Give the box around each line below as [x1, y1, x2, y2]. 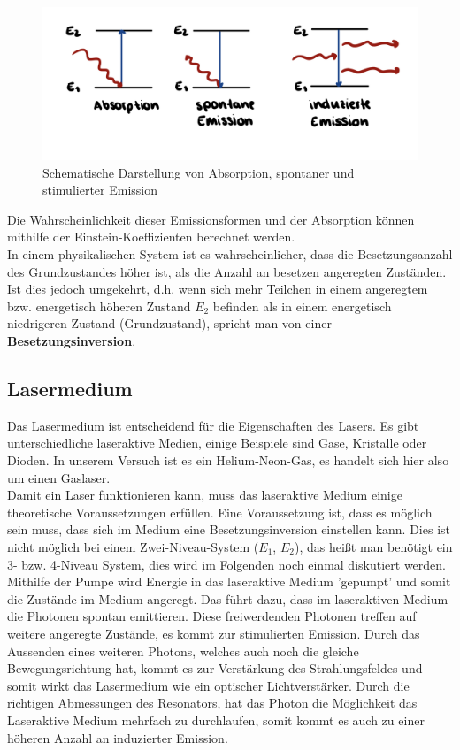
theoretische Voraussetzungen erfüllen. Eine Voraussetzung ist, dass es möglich [7, 502, 433, 521]
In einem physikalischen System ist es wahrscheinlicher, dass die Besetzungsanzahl [7, 245, 453, 264]
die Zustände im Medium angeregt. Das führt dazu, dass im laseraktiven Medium [7, 589, 448, 608]
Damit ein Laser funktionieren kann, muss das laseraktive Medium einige [7, 486, 402, 504]
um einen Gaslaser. [7, 468, 111, 486]
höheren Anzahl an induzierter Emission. [7, 728, 228, 746]
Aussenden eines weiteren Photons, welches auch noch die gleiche [7, 641, 359, 660]
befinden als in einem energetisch [212, 296, 392, 315]
